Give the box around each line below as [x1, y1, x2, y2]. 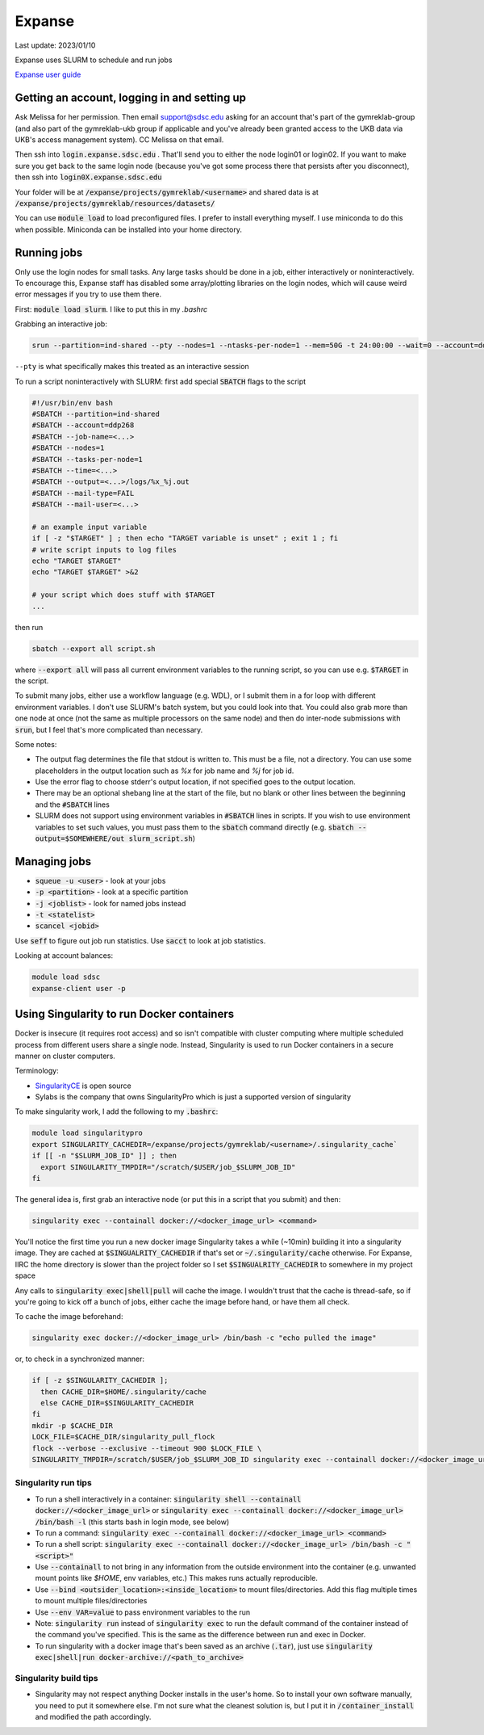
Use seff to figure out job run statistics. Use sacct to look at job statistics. [15, 935, 266, 945]
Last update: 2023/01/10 [15, 40, 96, 50]
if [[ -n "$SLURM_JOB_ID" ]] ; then [31, 1151, 177, 1161]
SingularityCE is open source [35, 1081, 132, 1090]
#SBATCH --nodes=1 [31, 443, 105, 452]
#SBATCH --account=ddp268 [31, 421, 135, 430]
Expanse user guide [15, 69, 81, 80]
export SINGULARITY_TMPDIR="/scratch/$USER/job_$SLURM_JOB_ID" [40, 1162, 296, 1171]
